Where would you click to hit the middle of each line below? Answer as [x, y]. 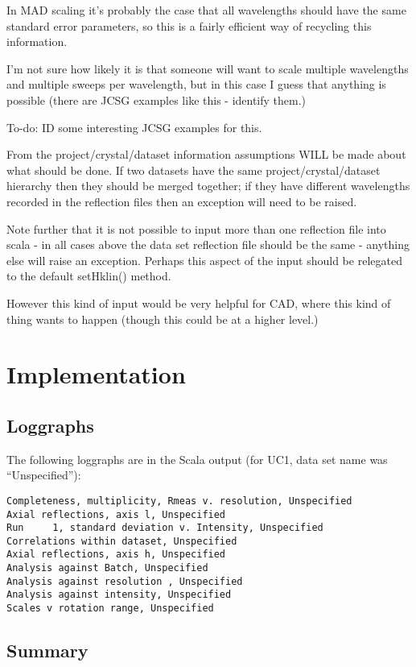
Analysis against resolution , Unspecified [125, 581]
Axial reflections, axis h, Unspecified [116, 555]
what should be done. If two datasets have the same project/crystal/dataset [194, 170]
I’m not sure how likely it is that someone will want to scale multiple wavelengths [208, 68]
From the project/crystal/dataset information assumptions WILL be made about [206, 154]
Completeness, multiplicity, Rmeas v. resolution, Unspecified [179, 501]
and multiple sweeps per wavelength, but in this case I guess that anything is [196, 84]
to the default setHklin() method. [89, 276]
